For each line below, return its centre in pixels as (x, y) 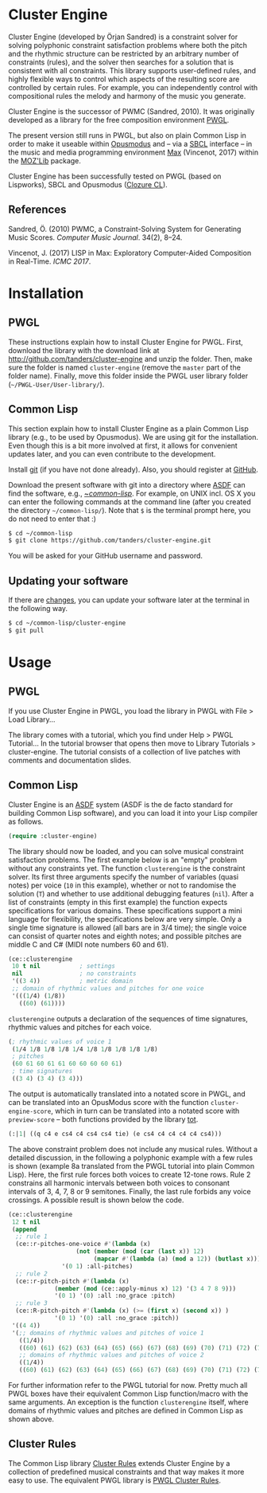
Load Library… (32, 719)
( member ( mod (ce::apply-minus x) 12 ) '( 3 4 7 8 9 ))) (145, 1288)
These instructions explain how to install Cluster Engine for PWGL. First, (126, 342)
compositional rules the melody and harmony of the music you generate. (127, 96)
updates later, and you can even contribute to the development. (112, 454)
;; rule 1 (31, 1236)
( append (24, 1229)
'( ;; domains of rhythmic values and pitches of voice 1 (108, 1333)
